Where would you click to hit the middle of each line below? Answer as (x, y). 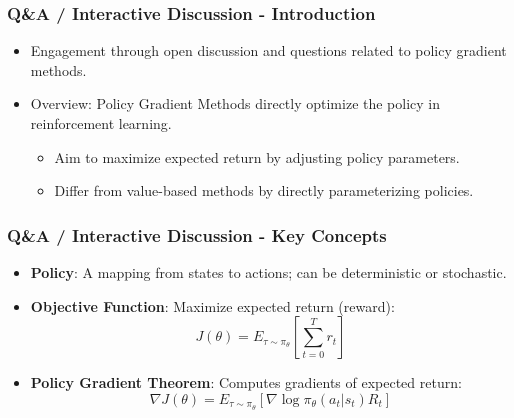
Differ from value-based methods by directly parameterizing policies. (264, 190)
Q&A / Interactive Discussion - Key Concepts (197, 234)
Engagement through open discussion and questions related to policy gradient (268, 50)
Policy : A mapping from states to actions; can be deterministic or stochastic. (268, 272)
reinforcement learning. (101, 123)
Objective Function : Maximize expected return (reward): (212, 305)
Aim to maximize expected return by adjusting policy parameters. (257, 156)
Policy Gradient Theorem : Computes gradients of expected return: (246, 382)
